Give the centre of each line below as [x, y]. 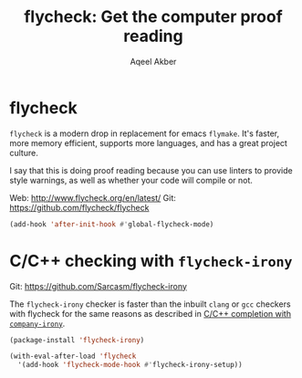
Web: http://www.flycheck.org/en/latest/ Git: [93, 197]
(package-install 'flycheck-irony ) [77, 340]
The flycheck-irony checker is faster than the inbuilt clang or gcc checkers [150, 304]
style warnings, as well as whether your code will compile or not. [131, 180]
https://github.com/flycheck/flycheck [79, 207]
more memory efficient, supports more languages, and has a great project [148, 142]
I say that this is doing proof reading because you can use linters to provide [151, 170]
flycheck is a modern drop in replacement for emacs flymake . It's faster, [145, 133]
